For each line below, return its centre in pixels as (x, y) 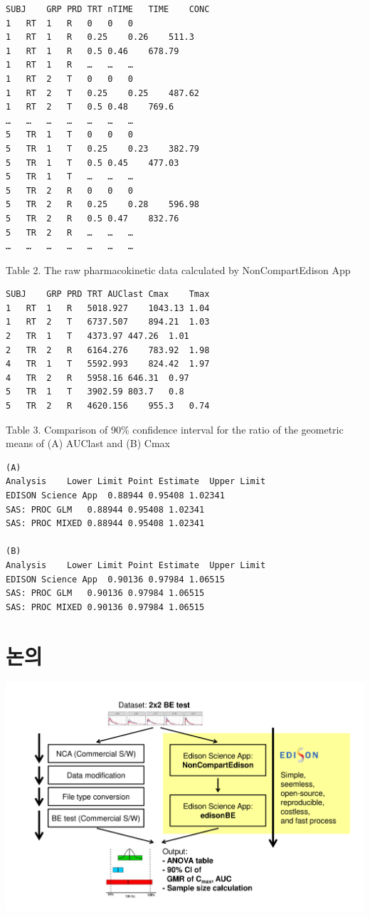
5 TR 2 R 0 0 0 (69, 190)
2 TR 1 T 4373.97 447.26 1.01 (97, 336)
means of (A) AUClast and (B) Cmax (88, 443)
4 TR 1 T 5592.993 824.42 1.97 (108, 364)
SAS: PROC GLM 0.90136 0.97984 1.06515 (105, 593)
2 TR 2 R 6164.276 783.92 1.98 (108, 350)
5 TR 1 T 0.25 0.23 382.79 (103, 148)
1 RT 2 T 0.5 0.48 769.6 (90, 107)
